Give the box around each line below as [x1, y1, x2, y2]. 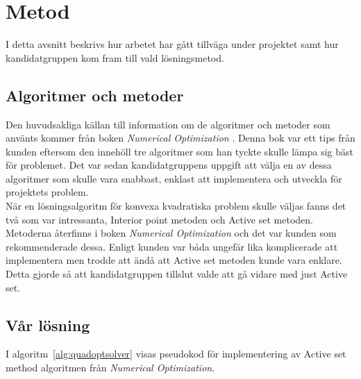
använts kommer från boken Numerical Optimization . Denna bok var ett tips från [6, 130, 355, 145]
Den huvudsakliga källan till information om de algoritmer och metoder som [6, 117, 330, 131]
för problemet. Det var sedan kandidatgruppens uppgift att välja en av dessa [6, 158, 332, 172]
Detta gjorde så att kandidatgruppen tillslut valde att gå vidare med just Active [6, 267, 348, 281]
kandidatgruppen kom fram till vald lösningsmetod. [6, 50, 224, 65]
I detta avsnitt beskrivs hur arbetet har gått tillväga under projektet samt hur [6, 37, 339, 51]
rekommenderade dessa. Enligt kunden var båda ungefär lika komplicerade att [6, 239, 338, 253]
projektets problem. [6, 185, 89, 199]
